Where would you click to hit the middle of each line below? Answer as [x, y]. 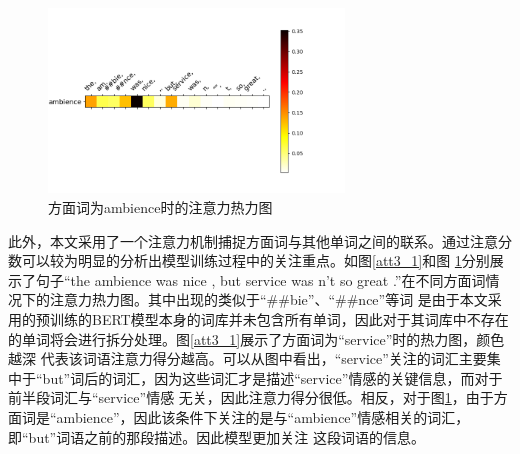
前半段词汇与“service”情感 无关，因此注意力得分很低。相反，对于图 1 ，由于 [251, 397]
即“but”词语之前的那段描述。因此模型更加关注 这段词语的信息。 [216, 436]
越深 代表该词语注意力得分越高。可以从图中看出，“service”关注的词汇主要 [247, 358]
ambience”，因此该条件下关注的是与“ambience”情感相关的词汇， [263, 417]
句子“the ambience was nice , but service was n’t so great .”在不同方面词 [260, 279]
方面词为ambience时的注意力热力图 [160, 207]
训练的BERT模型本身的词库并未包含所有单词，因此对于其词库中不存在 [279, 319]
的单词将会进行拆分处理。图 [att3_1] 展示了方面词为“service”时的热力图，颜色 [256, 338]
